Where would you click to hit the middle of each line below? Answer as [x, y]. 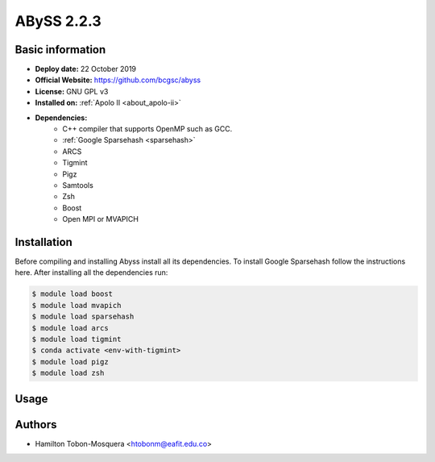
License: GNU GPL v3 [72, 91]
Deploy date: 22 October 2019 [86, 69]
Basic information [60, 50]
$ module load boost [72, 294]
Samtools [78, 185]
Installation [43, 242]
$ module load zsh [68, 373]
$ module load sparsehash [83, 317]
